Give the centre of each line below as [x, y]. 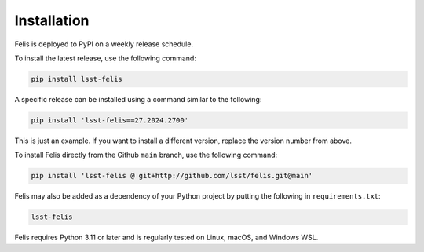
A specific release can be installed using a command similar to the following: [138, 99]
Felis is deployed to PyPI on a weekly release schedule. [104, 44]
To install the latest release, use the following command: [105, 58]
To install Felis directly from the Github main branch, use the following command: [146, 155]
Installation [52, 20]
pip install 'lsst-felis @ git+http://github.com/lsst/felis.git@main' [172, 176]
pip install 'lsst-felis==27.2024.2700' [110, 120]
